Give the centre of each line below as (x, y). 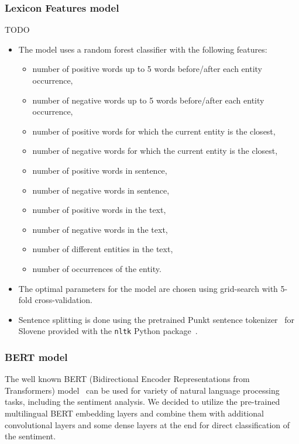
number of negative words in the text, (100, 229)
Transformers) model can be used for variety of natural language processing (142, 390)
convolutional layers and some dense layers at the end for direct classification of (147, 424)
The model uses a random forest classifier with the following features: (143, 49)
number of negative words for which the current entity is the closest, (155, 151)
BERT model (36, 357)
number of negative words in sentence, (101, 190)
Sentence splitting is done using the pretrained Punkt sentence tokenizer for (157, 319)
